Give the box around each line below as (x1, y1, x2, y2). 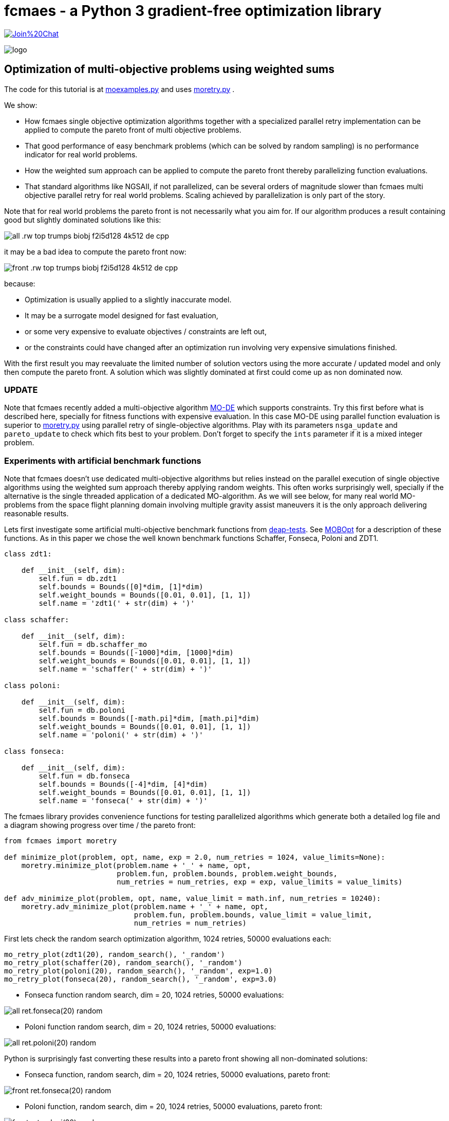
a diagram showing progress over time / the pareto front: (4, 821, 196, 830)
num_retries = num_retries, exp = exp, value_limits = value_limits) (117, 878, 403, 887)
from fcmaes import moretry (4, 837, 117, 845)
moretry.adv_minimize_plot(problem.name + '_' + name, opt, (21, 902, 269, 911)
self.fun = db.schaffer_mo (39, 640, 147, 649)
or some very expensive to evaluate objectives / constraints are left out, (25, 327, 267, 336)
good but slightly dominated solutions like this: (4, 215, 161, 224)
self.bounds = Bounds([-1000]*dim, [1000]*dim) (39, 648, 234, 657)
